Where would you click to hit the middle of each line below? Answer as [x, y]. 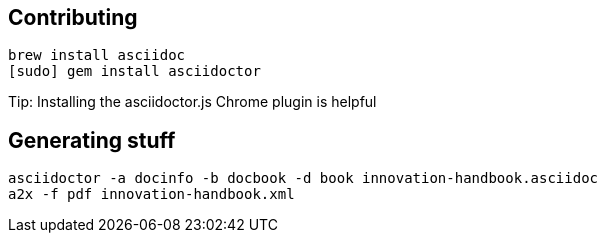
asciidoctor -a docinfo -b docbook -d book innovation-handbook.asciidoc [303, 178]
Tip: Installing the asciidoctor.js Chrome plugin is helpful [192, 102]
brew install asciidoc [97, 55]
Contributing [73, 17]
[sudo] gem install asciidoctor [134, 71]
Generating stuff [92, 140]
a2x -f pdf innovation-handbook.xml [151, 194]
